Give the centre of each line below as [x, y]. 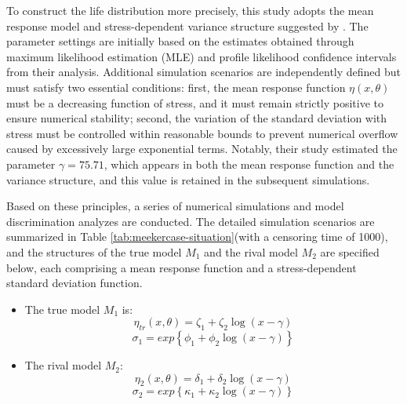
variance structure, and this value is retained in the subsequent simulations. [188, 179]
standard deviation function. [74, 283]
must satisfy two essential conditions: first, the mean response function [176, 87]
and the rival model [251, 251]
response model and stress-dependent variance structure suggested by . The [187, 25]
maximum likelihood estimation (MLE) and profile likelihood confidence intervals [202, 56]
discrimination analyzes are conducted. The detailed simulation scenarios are [191, 221]
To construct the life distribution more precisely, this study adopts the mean [190, 10]
